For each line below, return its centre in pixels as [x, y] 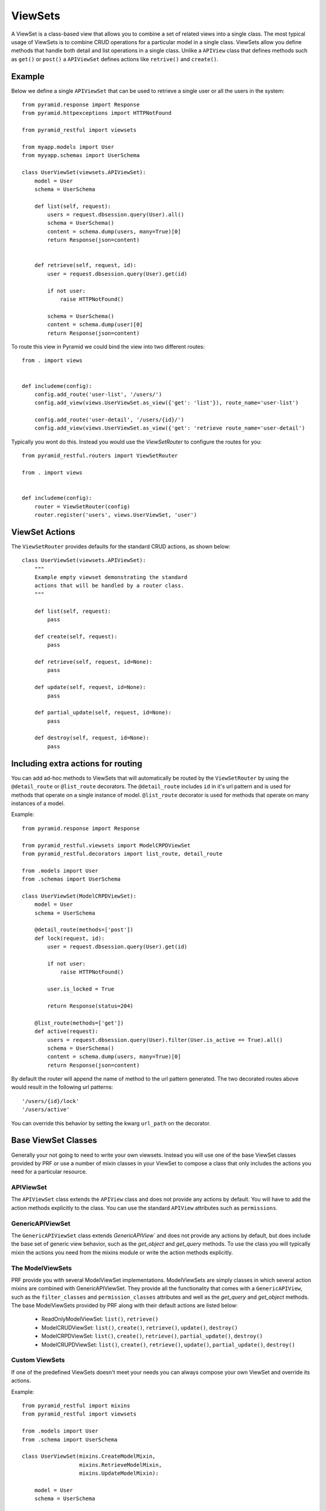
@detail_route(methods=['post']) [84, 930]
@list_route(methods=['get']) [79, 1023]
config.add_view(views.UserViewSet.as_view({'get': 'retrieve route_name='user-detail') [170, 428]
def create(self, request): [76, 636]
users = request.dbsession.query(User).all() [116, 215]
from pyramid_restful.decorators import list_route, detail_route [122, 853]
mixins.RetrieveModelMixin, [120, 1465]
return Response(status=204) [91, 1006]
